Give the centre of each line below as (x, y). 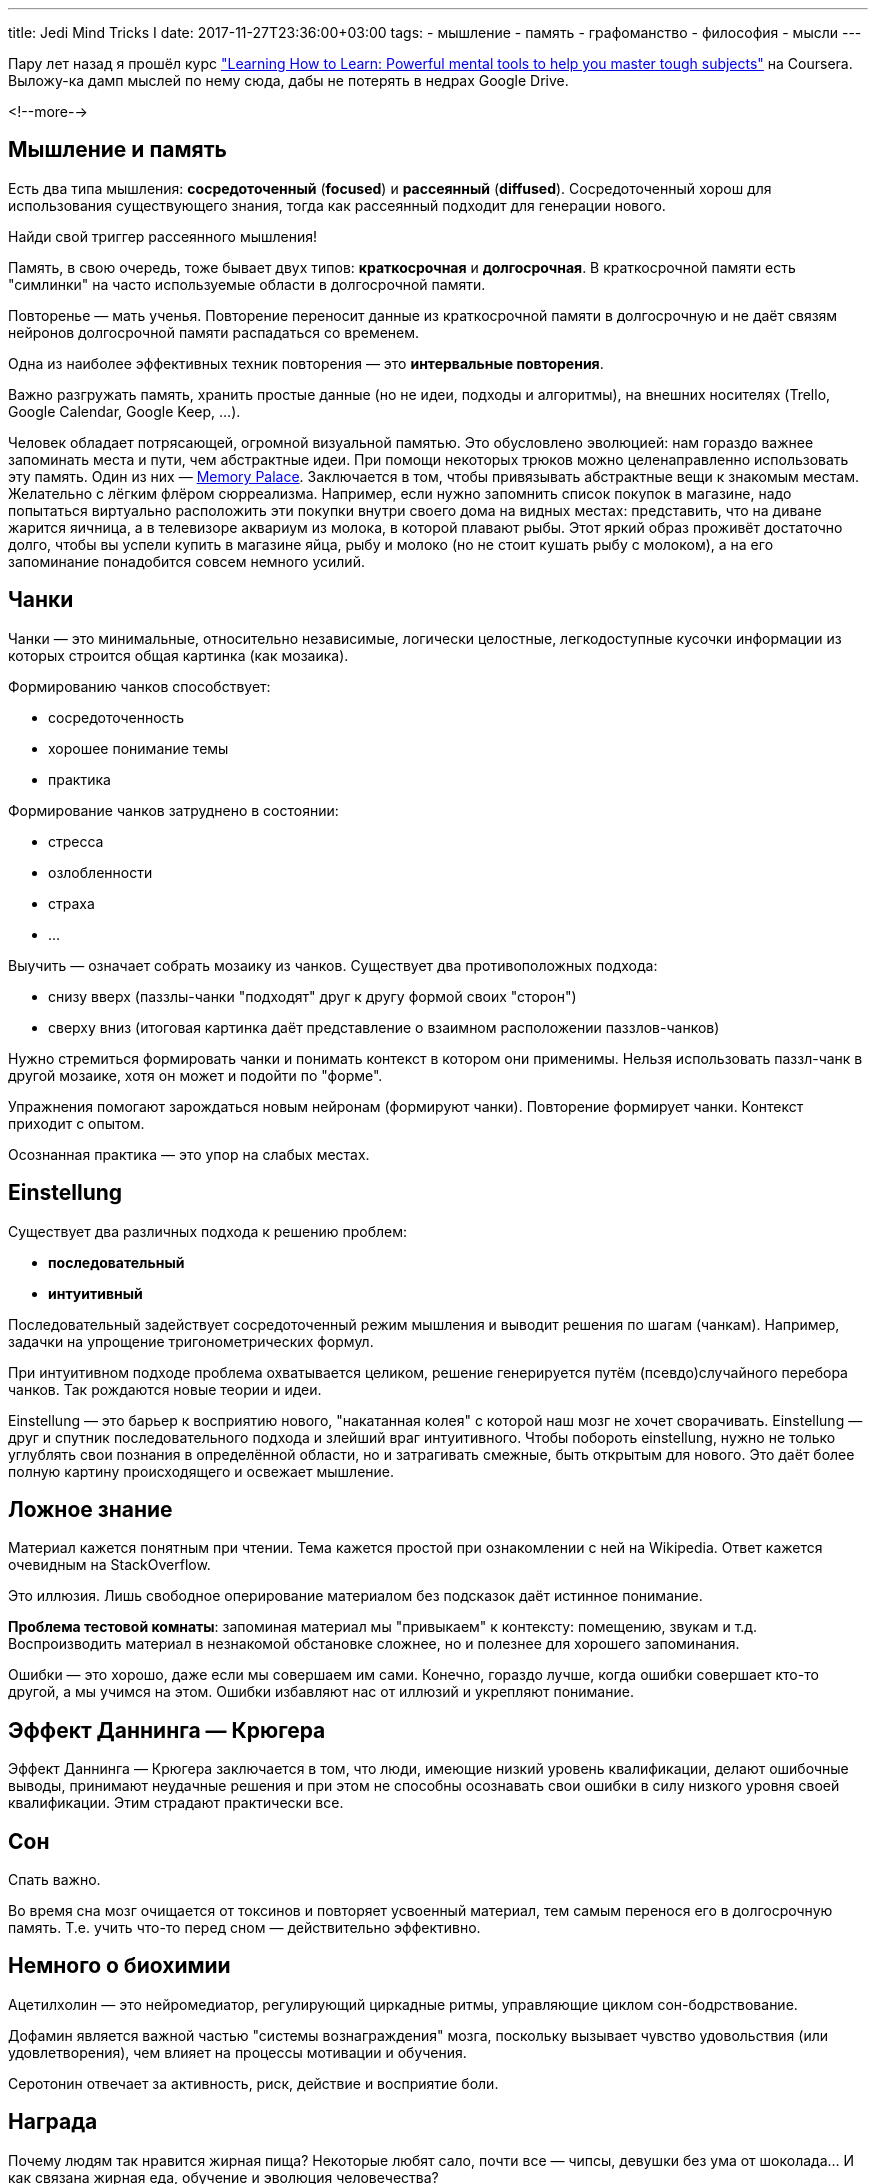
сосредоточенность (116, 717)
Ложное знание (90, 1509)
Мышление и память (117, 150)
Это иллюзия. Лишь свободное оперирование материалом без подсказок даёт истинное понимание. (355, 1596)
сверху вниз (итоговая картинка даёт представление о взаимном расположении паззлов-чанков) (384, 1027)
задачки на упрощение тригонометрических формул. (191, 1341)
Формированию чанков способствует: (139, 686)
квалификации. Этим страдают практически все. (176, 1803)
